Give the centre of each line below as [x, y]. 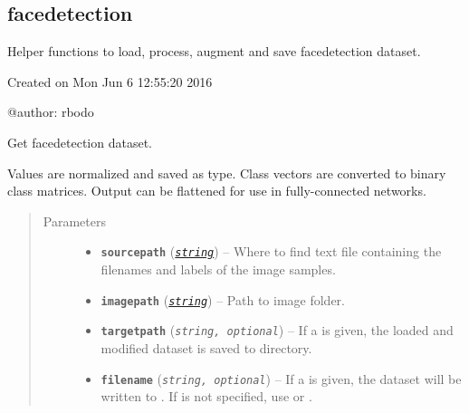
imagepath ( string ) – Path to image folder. [223, 299]
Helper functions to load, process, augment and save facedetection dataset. [214, 51]
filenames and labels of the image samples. [218, 269]
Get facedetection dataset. [80, 142]
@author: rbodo [51, 112]
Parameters [74, 221]
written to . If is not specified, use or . [206, 396]
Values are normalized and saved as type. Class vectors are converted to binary [227, 173]
